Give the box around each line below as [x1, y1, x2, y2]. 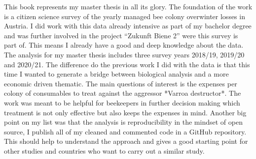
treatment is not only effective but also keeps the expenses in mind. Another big [4, 107, 247, 117]
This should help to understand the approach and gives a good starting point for [4, 136, 248, 146]
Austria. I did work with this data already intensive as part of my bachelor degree [4, 21, 252, 31]
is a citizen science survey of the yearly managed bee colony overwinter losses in [4, 11, 245, 21]
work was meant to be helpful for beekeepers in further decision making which [4, 97, 240, 107]
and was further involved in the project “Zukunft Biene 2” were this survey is [4, 30, 238, 40]
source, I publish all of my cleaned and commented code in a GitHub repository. [4, 126, 247, 136]
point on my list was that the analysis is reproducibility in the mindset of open [4, 117, 243, 127]
